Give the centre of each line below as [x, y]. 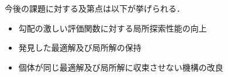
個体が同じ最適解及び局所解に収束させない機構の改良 [121, 67]
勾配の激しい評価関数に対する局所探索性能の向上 [113, 28]
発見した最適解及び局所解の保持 [80, 48]
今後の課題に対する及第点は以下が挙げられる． [95, 8]
